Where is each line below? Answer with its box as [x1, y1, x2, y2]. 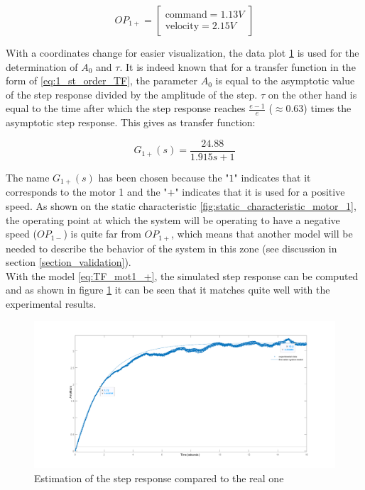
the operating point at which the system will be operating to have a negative [6, 212, 340, 227]
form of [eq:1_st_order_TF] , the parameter [6, 73, 197, 88]
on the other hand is [268, 87, 357, 101]
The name [6, 169, 50, 184]
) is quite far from [63, 226, 141, 241]
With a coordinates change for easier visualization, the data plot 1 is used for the [6, 45, 359, 60]
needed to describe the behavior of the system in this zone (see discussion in [6, 240, 337, 255]
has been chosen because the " [98, 169, 229, 184]
